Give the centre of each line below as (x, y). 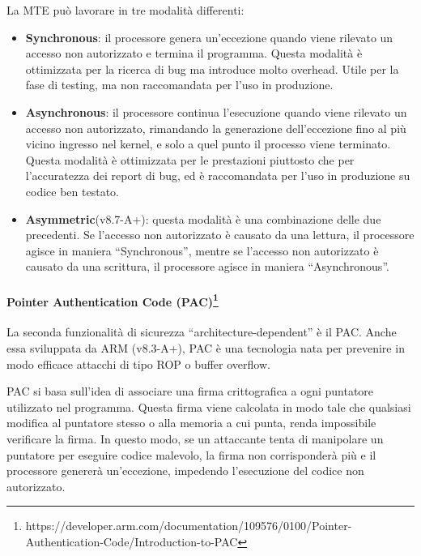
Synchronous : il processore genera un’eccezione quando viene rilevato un (209, 37)
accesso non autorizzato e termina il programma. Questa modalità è (194, 53)
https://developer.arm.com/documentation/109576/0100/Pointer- (189, 526)
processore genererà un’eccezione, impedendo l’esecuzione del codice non (185, 470)
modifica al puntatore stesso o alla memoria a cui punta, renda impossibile (191, 423)
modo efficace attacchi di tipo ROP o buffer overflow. (138, 364)
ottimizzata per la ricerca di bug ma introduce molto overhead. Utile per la (212, 68)
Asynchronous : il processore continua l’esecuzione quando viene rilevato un (216, 111)
